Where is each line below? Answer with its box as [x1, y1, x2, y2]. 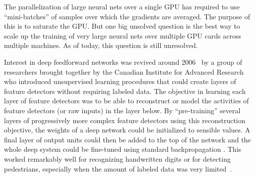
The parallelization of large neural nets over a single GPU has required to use [4, 1, 240, 11]
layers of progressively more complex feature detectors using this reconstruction [4, 115, 246, 125]
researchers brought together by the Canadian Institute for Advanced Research [4, 66, 244, 77]
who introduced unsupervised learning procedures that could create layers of [4, 76, 236, 87]
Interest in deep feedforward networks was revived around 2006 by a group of [4, 56, 243, 67]
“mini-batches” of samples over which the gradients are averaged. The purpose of [4, 11, 250, 21]
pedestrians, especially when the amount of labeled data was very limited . [4, 163, 232, 174]
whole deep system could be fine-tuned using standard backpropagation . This [4, 144, 242, 154]
